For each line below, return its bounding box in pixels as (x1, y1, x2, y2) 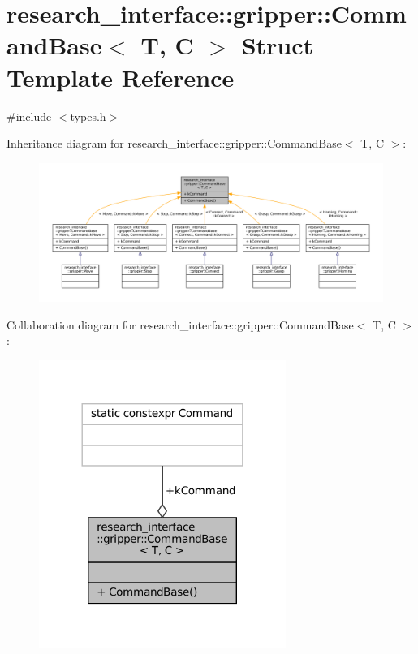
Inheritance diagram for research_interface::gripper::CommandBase (6, 135, 342, 152)
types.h (70, 107, 106, 124)
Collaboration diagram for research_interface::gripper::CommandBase (6, 316, 354, 333)
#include (6, 107, 52, 124)
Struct (241, 28, 314, 62)
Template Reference (6, 60, 235, 93)
